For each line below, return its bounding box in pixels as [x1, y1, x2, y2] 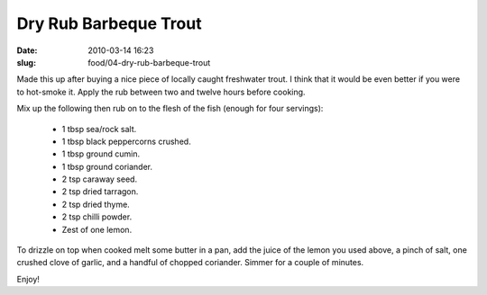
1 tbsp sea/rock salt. [61, 123, 137, 134]
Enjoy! [16, 273, 41, 284]
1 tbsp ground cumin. [61, 148, 140, 159]
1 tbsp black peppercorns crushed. [61, 136, 191, 147]
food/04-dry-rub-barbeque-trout [87, 57, 211, 67]
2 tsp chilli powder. [61, 211, 133, 222]
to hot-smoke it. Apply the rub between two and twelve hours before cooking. [16, 86, 306, 97]
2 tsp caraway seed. [61, 174, 138, 184]
